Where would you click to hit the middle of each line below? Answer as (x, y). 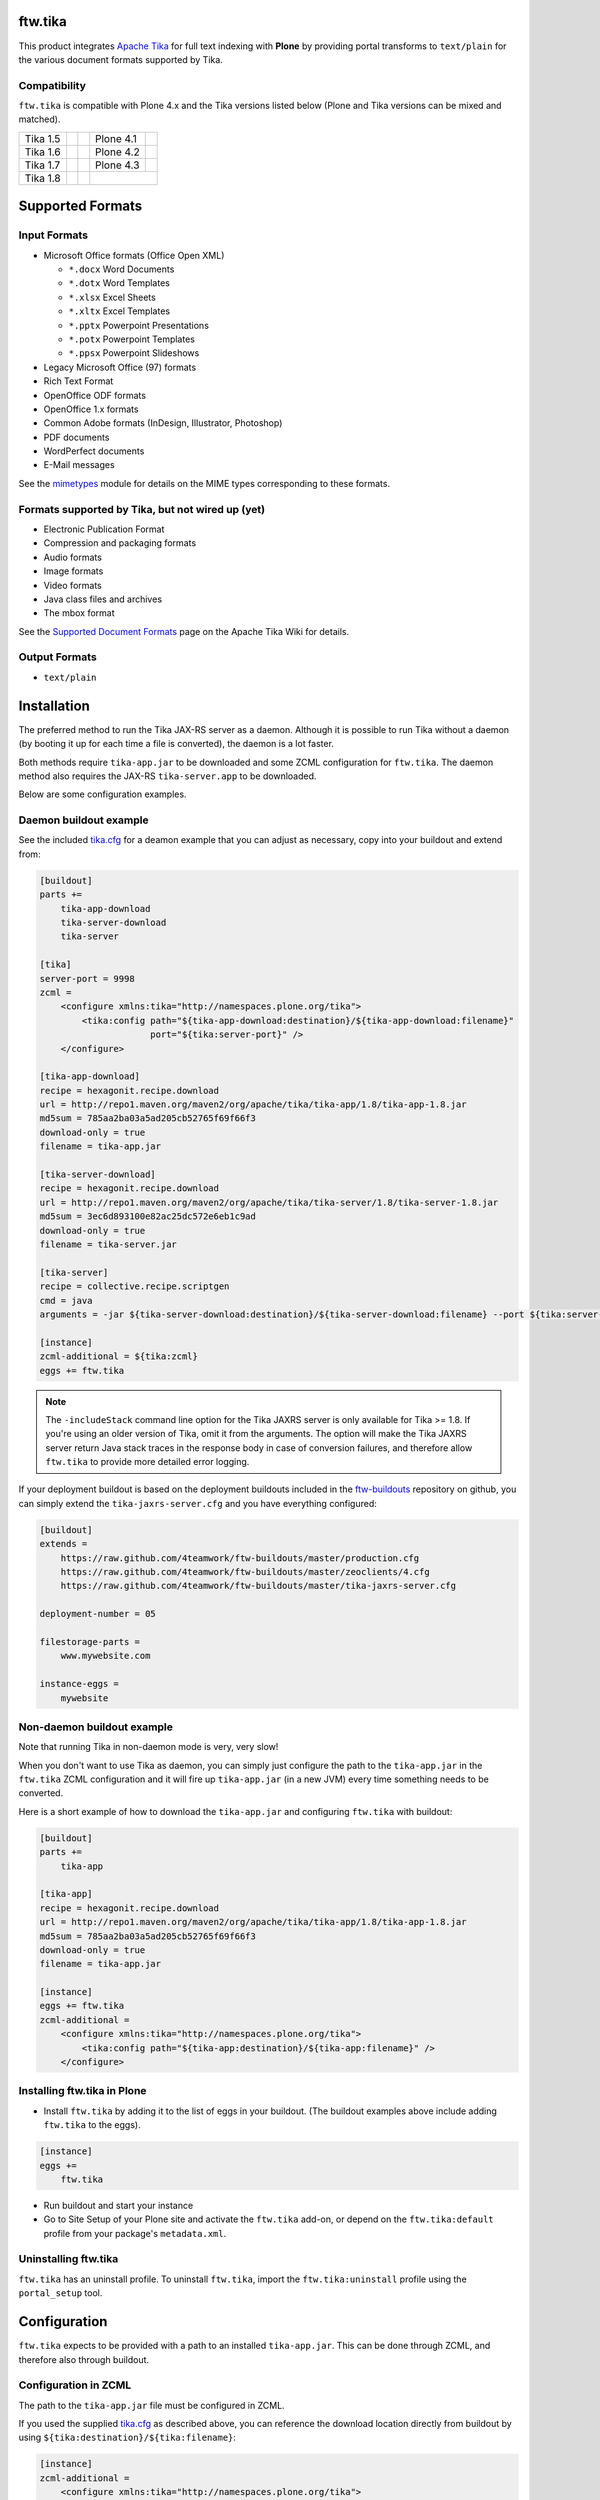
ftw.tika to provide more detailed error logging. (147, 1462)
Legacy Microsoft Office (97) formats (120, 367)
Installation (54, 705)
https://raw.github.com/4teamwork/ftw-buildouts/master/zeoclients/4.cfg (245, 1571)
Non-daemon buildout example (96, 1727)
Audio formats (72, 557)
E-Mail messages (79, 465)
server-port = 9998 (87, 978)
